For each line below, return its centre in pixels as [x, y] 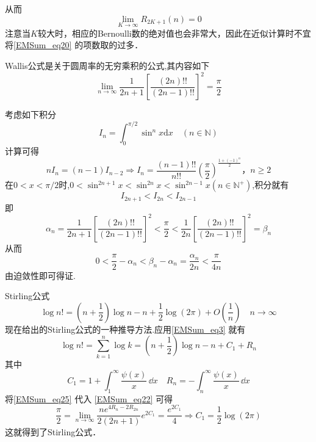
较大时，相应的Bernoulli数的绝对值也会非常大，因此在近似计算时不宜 [174, 33]
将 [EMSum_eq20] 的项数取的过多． [74, 45]
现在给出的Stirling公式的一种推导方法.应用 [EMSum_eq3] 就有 [125, 329]
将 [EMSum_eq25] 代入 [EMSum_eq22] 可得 [89, 398]
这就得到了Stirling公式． [53, 432]
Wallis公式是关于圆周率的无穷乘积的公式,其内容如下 [107, 65]
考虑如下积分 [31, 114]
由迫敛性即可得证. [40, 275]
